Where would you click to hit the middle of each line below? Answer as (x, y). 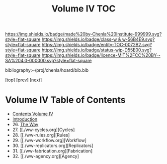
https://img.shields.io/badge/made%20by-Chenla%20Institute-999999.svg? (83, 34)
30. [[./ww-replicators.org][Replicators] (53, 146)
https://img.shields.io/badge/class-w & (81, 39)
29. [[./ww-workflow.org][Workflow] (49, 141)
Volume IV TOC (83, 9)
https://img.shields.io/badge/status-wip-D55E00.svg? (97, 50)
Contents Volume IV (33, 114)
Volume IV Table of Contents (65, 100)
